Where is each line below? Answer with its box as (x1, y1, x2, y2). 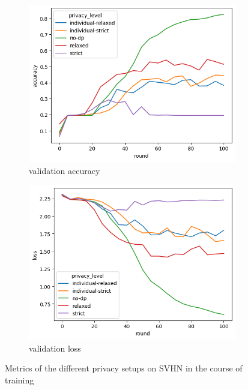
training (5, 374, 34, 386)
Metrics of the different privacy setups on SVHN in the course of (5, 362, 243, 374)
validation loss (29, 341, 81, 354)
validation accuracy (29, 164, 100, 176)
